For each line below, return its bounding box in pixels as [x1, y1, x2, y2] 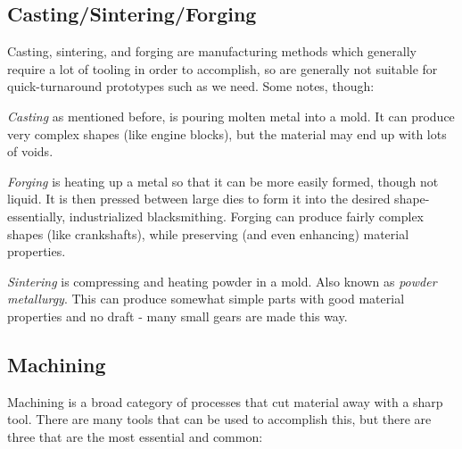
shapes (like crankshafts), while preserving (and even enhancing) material [7, 224, 409, 243]
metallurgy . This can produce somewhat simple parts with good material [7, 289, 405, 308]
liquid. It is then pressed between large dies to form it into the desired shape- [7, 189, 430, 208]
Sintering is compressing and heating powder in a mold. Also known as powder [7, 271, 437, 290]
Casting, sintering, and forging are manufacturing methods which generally [7, 42, 417, 61]
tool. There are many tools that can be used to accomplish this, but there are [7, 410, 432, 428]
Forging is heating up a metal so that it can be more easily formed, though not [7, 171, 439, 190]
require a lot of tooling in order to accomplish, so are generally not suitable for [7, 59, 438, 78]
